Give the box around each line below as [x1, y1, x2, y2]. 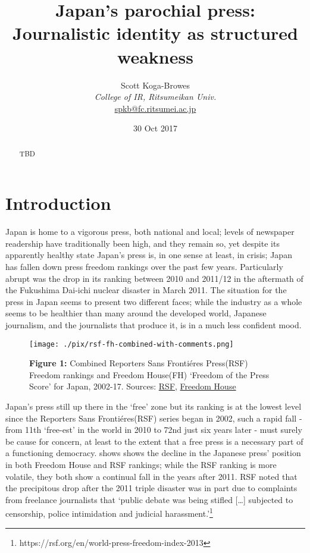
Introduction [5, 191, 111, 215]
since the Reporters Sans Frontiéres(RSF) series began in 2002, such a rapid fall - [5, 411, 302, 424]
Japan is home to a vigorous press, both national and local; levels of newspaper [5, 225, 295, 238]
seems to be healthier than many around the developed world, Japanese [5, 307, 267, 319]
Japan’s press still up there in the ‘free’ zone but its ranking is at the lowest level [5, 400, 302, 413]
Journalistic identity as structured [12, 21, 298, 45]
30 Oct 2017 [133, 122, 177, 134]
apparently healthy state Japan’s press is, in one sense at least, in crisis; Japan [5, 249, 292, 261]
